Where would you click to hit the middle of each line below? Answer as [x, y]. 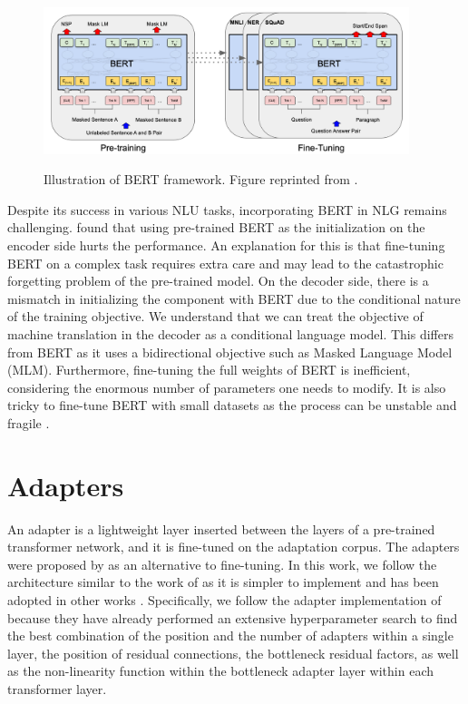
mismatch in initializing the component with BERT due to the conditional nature [234, 298]
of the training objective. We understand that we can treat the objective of [215, 316]
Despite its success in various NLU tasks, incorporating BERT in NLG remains [227, 209]
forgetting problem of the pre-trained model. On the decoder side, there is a [218, 281]
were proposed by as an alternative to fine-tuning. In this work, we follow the [222, 564]
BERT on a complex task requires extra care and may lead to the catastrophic [225, 263]
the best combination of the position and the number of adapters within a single [230, 636]
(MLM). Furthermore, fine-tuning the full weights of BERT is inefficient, [209, 370]
